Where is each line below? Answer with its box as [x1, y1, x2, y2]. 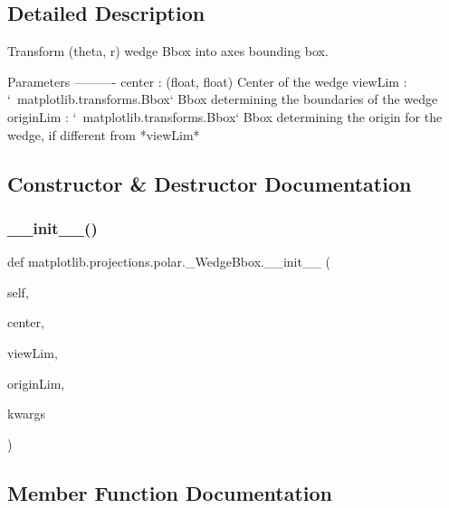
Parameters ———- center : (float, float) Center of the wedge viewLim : [7, 71, 407, 90]
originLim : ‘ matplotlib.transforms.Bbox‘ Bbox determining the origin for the [7, 107, 443, 126]
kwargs [7, 404, 46, 423]
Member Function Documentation [7, 478, 333, 506]
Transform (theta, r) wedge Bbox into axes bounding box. [7, 42, 329, 61]
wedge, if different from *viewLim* [7, 125, 200, 144]
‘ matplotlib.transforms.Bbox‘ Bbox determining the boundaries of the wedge [7, 89, 438, 108]
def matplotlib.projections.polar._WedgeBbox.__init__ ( [7, 252, 331, 271]
